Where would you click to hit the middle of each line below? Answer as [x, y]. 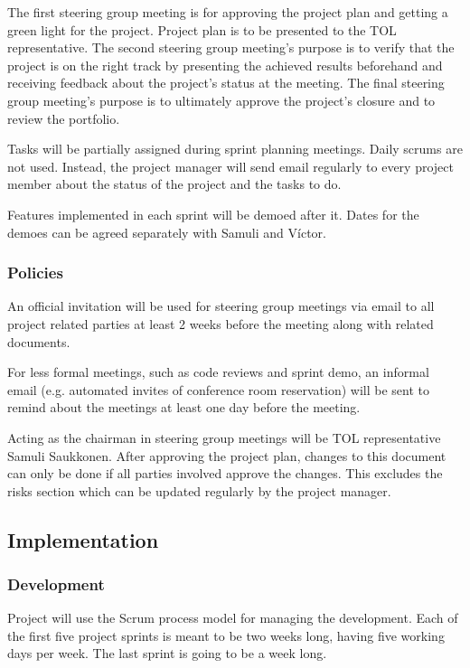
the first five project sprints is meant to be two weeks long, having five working [226, 635]
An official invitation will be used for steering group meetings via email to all [221, 306]
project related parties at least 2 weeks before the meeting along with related [221, 323]
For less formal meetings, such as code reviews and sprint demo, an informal [218, 372]
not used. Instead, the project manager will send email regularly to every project [230, 166]
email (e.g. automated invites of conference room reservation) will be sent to [219, 389]
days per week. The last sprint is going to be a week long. [167, 653]
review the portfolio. [64, 118]
